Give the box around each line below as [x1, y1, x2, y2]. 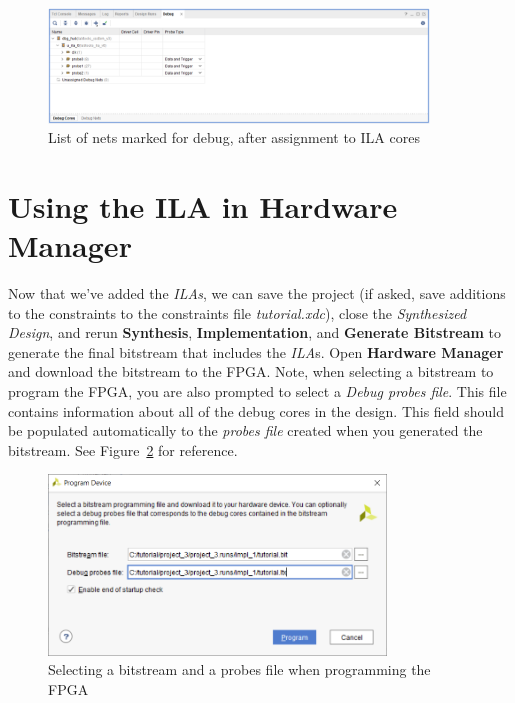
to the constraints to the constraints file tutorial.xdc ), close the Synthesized [8, 302, 467, 323]
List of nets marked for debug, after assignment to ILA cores [48, 127, 420, 148]
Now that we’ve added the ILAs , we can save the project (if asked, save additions [8, 283, 506, 304]
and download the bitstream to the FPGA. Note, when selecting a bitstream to [8, 361, 494, 382]
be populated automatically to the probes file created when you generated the [8, 420, 483, 441]
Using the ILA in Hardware [8, 185, 398, 226]
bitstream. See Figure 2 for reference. [8, 439, 238, 460]
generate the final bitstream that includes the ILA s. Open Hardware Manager [8, 341, 504, 362]
